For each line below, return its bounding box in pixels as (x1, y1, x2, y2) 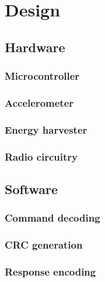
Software (5, 179, 58, 198)
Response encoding (5, 264, 96, 278)
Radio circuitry (5, 149, 78, 164)
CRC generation (5, 237, 83, 252)
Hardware (5, 38, 65, 56)
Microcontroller (5, 69, 80, 83)
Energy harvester (5, 122, 87, 137)
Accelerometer (5, 95, 74, 110)
